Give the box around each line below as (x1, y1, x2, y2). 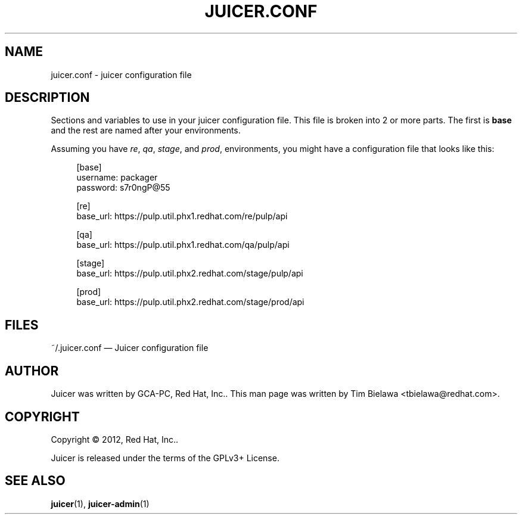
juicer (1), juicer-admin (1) (51, 498, 150, 509)
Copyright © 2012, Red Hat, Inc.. (51, 434, 179, 445)
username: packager (76, 172, 158, 183)
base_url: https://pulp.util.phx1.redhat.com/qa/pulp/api (76, 240, 290, 250)
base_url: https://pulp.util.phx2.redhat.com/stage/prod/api (76, 297, 304, 307)
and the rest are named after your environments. (51, 125, 241, 136)
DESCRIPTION (5, 90, 90, 105)
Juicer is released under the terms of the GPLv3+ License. (51, 452, 279, 463)
